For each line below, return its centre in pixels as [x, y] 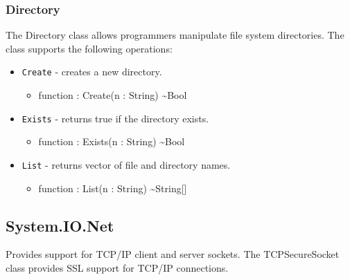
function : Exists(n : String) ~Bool [112, 141]
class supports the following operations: [89, 48]
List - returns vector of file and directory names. [126, 164]
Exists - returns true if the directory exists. [115, 118]
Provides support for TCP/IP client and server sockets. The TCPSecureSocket [173, 254]
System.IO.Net [60, 225]
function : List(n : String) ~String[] [113, 188]
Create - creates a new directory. [92, 72]
